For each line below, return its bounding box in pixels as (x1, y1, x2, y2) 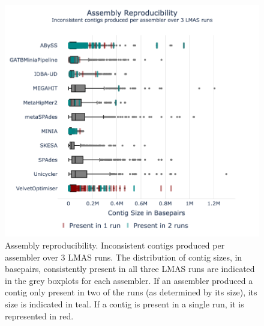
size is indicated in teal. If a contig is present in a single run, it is (5, 297, 244, 310)
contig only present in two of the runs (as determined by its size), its (5, 286, 257, 298)
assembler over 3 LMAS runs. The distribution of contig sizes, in (5, 250, 242, 263)
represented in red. (5, 309, 74, 322)
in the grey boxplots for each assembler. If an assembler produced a (5, 274, 253, 286)
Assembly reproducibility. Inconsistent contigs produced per (5, 239, 225, 251)
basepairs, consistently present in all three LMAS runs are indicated (5, 262, 255, 275)
